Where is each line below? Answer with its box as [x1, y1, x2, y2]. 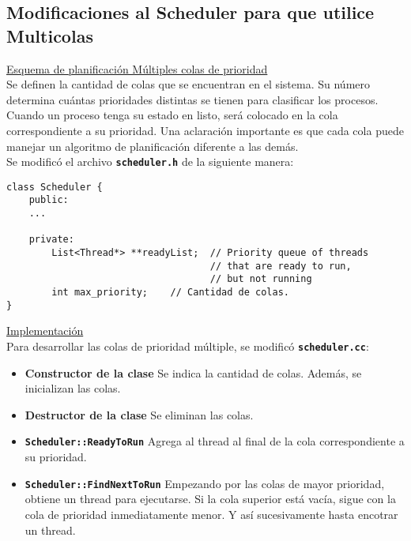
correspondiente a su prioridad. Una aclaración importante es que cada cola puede [6, 122, 404, 138]
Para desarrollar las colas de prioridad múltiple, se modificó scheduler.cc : [6, 337, 369, 354]
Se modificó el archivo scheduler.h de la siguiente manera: [6, 153, 294, 170]
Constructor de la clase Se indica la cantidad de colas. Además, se [25, 364, 362, 381]
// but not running [209, 273, 312, 285]
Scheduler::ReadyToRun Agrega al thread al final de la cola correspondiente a [25, 433, 405, 449]
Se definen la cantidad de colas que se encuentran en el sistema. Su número [6, 76, 371, 92]
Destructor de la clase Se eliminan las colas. [25, 406, 254, 423]
